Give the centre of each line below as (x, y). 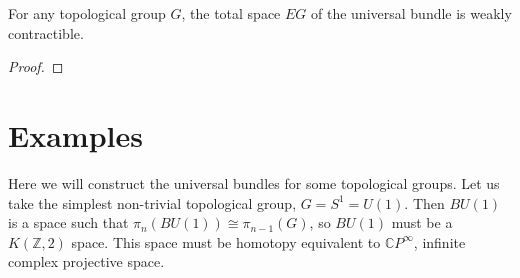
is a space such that (68, 222)
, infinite (439, 241)
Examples (75, 134)
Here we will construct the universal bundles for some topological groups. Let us (254, 182)
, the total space (231, 13)
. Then (424, 202)
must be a (422, 222)
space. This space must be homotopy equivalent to (226, 241)
